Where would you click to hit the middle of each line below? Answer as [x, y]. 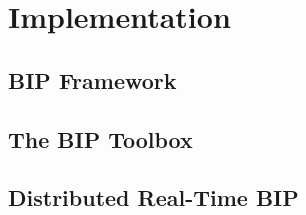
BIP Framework [92, 79]
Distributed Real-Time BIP [153, 197]
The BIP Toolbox [100, 138]
